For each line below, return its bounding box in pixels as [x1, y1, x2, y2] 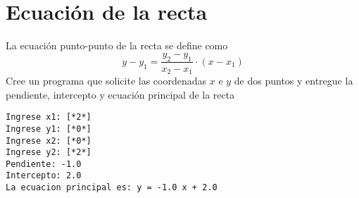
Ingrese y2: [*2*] [6, 147, 92, 158]
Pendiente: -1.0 [6, 159, 82, 169]
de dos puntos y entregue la [234, 73, 353, 87]
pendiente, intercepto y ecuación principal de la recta [6, 87, 235, 101]
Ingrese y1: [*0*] [6, 123, 92, 134]
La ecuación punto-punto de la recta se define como [6, 38, 228, 53]
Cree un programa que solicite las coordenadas [6, 73, 207, 87]
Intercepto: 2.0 [6, 171, 82, 181]
